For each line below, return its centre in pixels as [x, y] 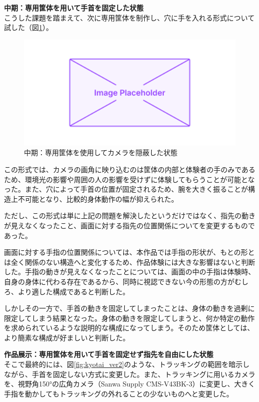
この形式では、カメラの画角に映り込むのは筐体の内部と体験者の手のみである [130, 169]
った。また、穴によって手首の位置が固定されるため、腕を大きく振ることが [126, 189]
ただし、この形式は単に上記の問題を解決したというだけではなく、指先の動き [130, 216]
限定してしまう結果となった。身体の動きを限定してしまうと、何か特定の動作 [129, 318]
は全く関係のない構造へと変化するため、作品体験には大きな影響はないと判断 [130, 262]
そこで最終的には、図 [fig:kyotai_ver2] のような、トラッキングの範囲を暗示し [127, 364]
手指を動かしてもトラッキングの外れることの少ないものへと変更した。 [119, 393]
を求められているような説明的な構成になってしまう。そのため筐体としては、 [129, 328]
